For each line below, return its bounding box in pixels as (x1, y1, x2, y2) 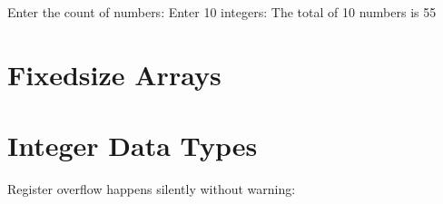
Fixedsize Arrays (7, 55, 221, 92)
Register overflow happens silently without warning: (7, 180, 296, 199)
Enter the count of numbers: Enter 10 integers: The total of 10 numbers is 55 (7, 3, 437, 21)
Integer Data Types (7, 127, 258, 164)
